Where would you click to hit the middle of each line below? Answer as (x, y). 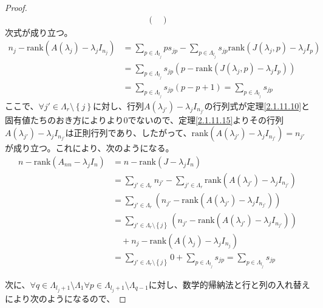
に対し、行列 (118, 105)
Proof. (16, 7)
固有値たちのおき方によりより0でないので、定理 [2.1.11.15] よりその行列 (144, 119)
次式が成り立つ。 (39, 32)
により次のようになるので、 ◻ (66, 298)
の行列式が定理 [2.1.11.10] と (257, 105)
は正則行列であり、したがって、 (128, 133)
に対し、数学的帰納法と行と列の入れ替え (229, 284)
